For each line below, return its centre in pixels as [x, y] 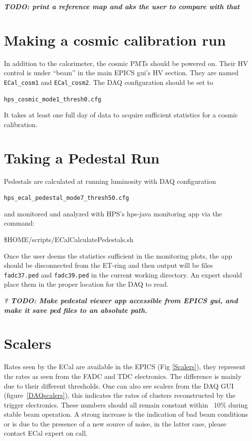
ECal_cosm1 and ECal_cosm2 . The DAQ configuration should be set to [109, 82]
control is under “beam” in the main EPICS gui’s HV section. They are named [121, 73]
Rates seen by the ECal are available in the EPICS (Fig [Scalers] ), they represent [125, 367]
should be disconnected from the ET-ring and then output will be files [109, 265]
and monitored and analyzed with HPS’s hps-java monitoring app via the [113, 213]
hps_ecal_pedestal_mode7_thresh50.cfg [67, 198]
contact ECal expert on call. [46, 433]
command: [19, 223]
